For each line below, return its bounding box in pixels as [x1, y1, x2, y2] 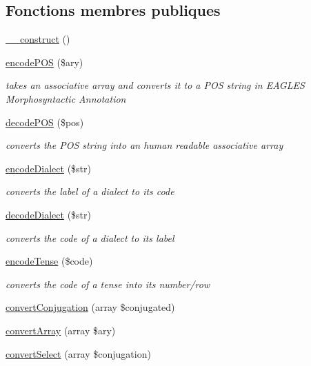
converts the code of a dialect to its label [6, 230, 174, 245]
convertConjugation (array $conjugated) [6, 300, 175, 314]
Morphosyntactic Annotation [6, 91, 126, 105]
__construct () [6, 32, 70, 46]
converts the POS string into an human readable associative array [6, 138, 283, 152]
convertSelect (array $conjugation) [6, 346, 151, 360]
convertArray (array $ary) [6, 323, 116, 337]
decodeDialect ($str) [6, 207, 91, 221]
